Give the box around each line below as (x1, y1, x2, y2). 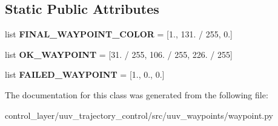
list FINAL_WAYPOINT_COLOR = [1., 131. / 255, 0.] (5, 28, 233, 40)
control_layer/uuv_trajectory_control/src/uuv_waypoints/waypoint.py (5, 109, 274, 121)
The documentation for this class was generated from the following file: (5, 88, 268, 101)
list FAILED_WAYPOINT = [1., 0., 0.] (5, 68, 165, 81)
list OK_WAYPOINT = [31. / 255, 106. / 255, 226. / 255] (5, 48, 233, 60)
